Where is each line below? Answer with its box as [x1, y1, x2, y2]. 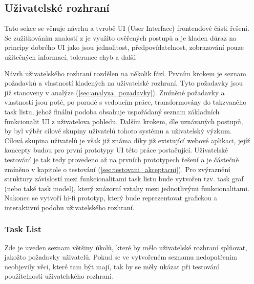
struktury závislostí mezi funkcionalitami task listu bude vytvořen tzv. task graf [4, 174, 244, 184]
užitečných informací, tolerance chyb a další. [4, 51, 137, 62]
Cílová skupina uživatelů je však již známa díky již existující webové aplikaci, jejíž [4, 135, 251, 145]
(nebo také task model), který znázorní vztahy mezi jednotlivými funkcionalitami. [4, 183, 250, 193]
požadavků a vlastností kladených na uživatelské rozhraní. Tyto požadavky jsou [4, 78, 243, 88]
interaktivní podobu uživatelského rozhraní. [4, 202, 135, 212]
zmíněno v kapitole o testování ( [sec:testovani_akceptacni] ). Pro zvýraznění [4, 164, 231, 174]
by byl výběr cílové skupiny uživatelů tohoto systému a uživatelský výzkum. [4, 126, 232, 136]
